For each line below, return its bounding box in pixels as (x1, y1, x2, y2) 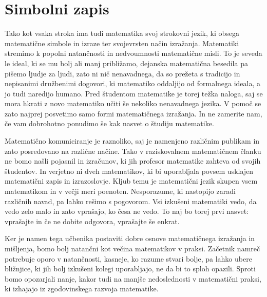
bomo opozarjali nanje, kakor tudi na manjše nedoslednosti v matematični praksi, (5, 273, 261, 284)
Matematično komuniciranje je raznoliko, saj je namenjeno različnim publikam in (5, 135, 260, 146)
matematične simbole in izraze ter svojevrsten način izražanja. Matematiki (5, 37, 239, 48)
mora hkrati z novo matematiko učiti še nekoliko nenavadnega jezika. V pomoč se (5, 98, 261, 109)
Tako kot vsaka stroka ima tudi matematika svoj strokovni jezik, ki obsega (5, 28, 240, 38)
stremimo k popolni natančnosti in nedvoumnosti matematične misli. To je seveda (5, 48, 262, 58)
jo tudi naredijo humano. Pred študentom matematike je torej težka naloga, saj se (5, 88, 263, 98)
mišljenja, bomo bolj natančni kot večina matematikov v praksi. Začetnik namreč (5, 243, 260, 253)
